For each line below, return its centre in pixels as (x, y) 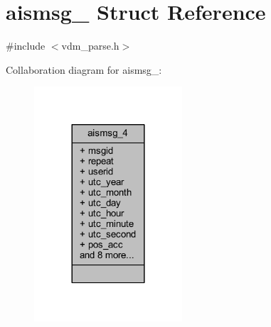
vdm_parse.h (90, 46)
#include (26, 46)
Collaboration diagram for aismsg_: (84, 69)
